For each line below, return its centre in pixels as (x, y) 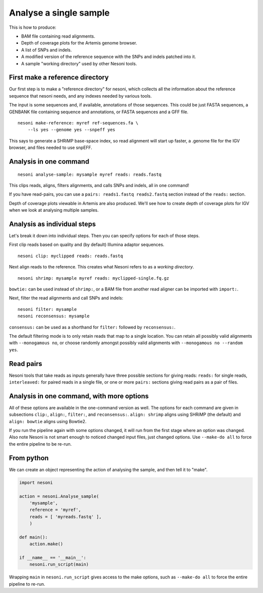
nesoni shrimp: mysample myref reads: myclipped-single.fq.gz (94, 278)
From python (29, 458)
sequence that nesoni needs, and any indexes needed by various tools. (80, 96)
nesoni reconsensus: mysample (54, 316)
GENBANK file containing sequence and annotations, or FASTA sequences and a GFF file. (99, 112)
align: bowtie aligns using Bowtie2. (48, 421)
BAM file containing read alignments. (58, 36)
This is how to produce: (33, 27)
